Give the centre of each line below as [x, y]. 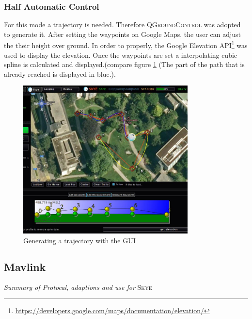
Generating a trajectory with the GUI [79, 240]
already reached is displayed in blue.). [60, 74]
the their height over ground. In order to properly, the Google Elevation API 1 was [126, 45]
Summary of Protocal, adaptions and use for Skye [78, 287]
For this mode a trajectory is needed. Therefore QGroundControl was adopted [122, 25]
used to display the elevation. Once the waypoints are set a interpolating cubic [121, 55]
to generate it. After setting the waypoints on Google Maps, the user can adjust [123, 34]
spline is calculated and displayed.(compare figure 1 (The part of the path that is [124, 64]
